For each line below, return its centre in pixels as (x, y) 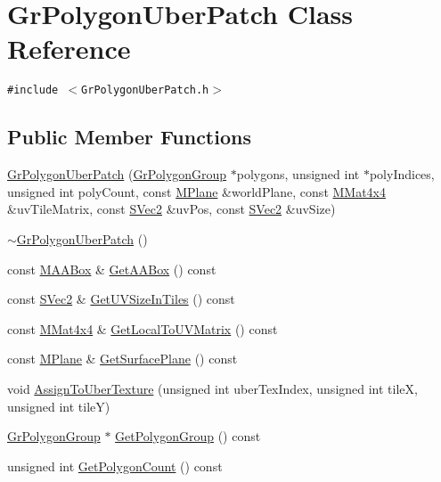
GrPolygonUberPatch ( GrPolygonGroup (117, 174)
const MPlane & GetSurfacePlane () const (122, 359)
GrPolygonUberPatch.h (145, 90)
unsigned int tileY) (59, 406)
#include (33, 90)
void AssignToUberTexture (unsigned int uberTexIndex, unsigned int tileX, (212, 388)
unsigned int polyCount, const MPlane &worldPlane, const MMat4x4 (197, 191)
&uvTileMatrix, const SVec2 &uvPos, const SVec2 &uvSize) (171, 209)
